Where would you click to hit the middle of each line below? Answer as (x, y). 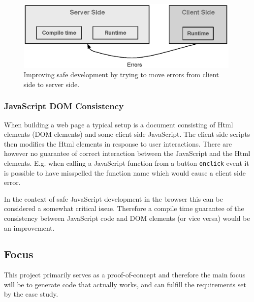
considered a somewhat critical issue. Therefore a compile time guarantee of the (124, 208)
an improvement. (29, 227)
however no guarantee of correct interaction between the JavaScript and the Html (127, 153)
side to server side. (52, 84)
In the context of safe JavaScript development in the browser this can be (113, 198)
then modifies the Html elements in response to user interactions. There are (118, 143)
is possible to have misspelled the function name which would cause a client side (125, 172)
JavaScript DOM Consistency (64, 106)
